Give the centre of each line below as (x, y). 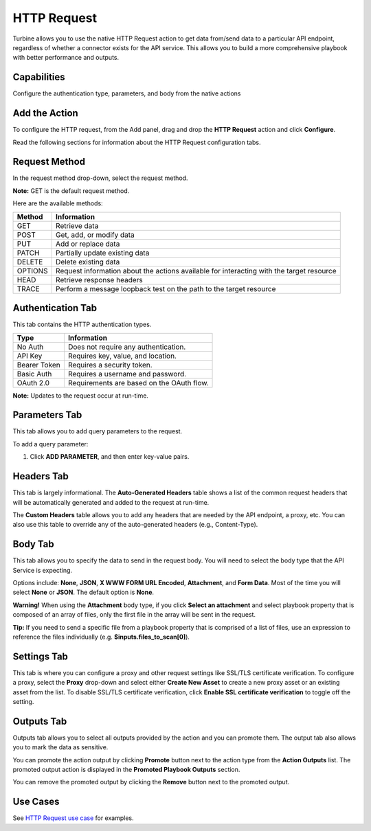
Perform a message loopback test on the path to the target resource (166, 288)
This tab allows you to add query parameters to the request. (98, 431)
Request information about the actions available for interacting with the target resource (196, 271)
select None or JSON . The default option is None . (83, 592)
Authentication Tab (55, 308)
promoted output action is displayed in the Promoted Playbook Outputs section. (126, 770)
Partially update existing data (102, 253)
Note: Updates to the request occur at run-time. (81, 396)
